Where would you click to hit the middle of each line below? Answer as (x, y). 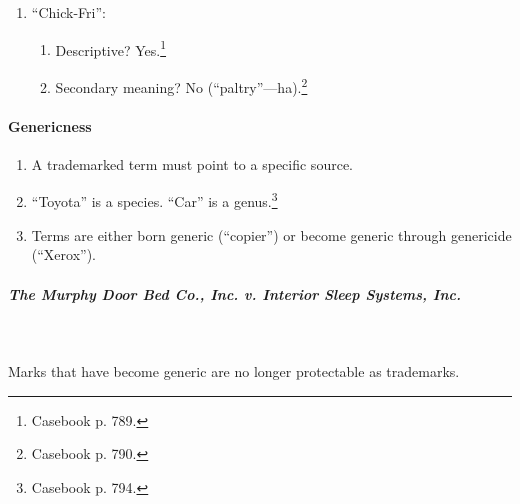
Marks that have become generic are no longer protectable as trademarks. (234, 370)
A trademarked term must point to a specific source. (192, 163)
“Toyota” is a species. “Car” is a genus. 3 (154, 200)
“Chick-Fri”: (68, 12)
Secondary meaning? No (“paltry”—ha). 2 (181, 85)
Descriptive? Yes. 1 (111, 48)
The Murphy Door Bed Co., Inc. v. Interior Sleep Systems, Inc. (234, 293)
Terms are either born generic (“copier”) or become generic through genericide (271, 234)
